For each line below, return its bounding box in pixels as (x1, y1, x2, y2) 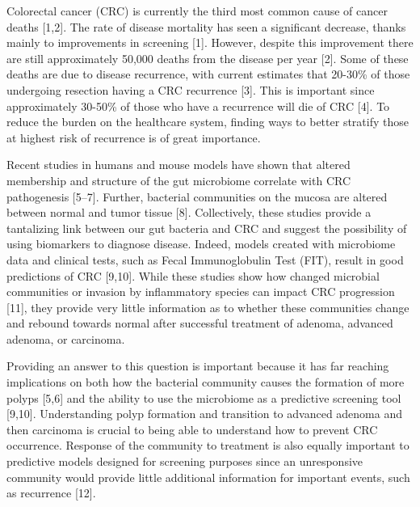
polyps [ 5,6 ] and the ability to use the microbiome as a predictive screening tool (6, 389, 401, 406)
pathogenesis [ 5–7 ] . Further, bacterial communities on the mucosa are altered (6, 188, 388, 205)
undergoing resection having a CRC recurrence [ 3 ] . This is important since (6, 81, 375, 98)
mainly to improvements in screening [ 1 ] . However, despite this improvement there (6, 34, 414, 51)
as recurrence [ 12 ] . (6, 484, 96, 501)
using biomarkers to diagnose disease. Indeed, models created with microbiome (6, 235, 396, 252)
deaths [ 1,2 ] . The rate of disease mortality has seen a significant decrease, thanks (6, 18, 406, 35)
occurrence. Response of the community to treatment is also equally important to (6, 437, 409, 454)
